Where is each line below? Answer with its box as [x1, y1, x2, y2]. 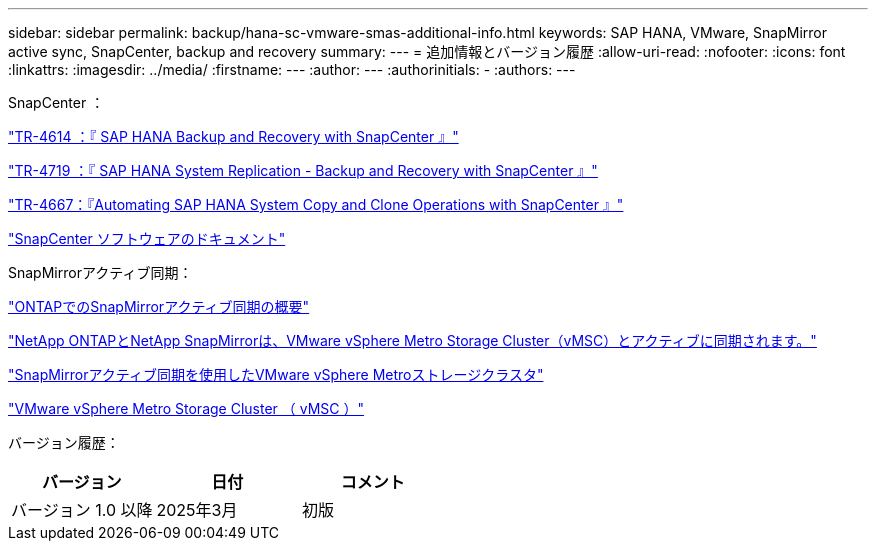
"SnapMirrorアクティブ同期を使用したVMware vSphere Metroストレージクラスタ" [8, 366, 544, 383]
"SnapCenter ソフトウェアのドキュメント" [8, 230, 286, 247]
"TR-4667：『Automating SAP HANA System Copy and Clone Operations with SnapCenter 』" [8, 196, 624, 213]
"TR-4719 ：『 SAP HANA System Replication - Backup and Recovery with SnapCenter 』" [8, 162, 598, 179]
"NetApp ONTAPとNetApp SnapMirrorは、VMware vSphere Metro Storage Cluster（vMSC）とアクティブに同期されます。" [8, 332, 817, 349]
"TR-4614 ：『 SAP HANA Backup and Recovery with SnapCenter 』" [8, 128, 459, 145]
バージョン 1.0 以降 [11, 500, 153, 520]
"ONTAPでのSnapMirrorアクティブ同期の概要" [8, 298, 310, 315]
